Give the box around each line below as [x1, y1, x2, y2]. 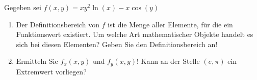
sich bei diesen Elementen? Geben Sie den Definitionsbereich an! [16, 38, 218, 49]
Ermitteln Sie [16, 56, 58, 66]
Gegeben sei [4, 2, 41, 12]
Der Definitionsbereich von [16, 19, 99, 29]
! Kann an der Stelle [136, 56, 200, 66]
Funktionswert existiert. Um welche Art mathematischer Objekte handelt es [16, 29, 253, 39]
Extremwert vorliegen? [16, 66, 87, 76]
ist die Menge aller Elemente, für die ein [108, 19, 233, 29]
